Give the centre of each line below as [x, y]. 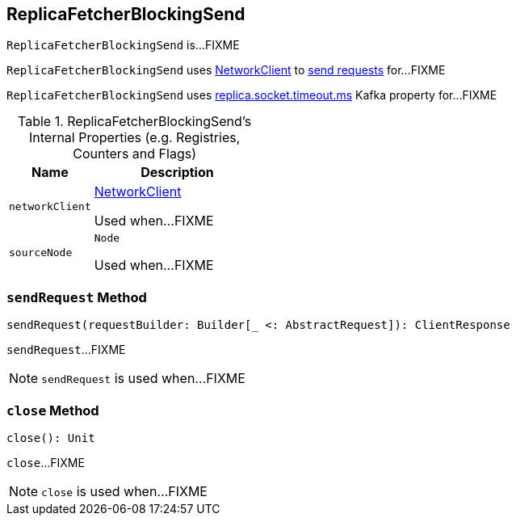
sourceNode [41, 253]
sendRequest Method [77, 297]
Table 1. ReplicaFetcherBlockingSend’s [135, 122]
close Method [53, 410]
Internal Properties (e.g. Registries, [134, 138]
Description [177, 173]
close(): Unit [51, 438]
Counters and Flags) [134, 154]
